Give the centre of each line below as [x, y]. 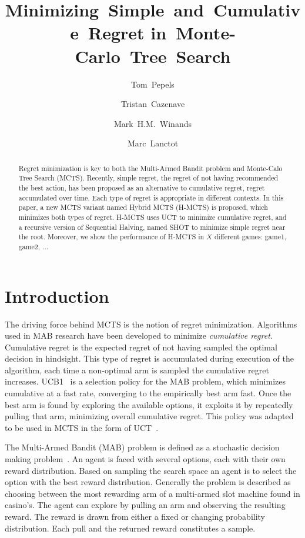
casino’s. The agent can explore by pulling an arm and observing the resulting [145, 505]
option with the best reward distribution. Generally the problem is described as [148, 482]
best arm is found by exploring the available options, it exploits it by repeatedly [149, 404]
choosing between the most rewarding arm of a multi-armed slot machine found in [152, 493]
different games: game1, [250, 237]
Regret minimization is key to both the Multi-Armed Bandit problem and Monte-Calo [150, 168]
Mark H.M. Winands [153, 123]
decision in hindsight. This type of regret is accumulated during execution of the [149, 358]
